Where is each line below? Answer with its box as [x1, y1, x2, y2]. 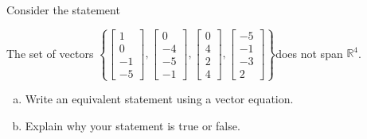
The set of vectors [6, 44, 94, 61]
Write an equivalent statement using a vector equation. [25, 91, 294, 107]
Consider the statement [6, 2, 120, 17]
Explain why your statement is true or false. [25, 117, 240, 133]
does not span [275, 44, 343, 61]
